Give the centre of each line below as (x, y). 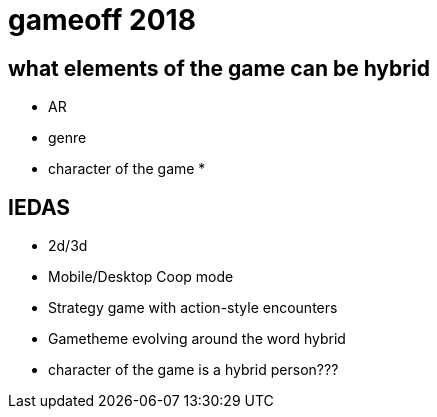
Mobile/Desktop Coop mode (141, 277)
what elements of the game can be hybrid (219, 68)
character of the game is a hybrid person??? (193, 370)
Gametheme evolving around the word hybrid (197, 339)
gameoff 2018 (102, 20)
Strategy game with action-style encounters (193, 308)
